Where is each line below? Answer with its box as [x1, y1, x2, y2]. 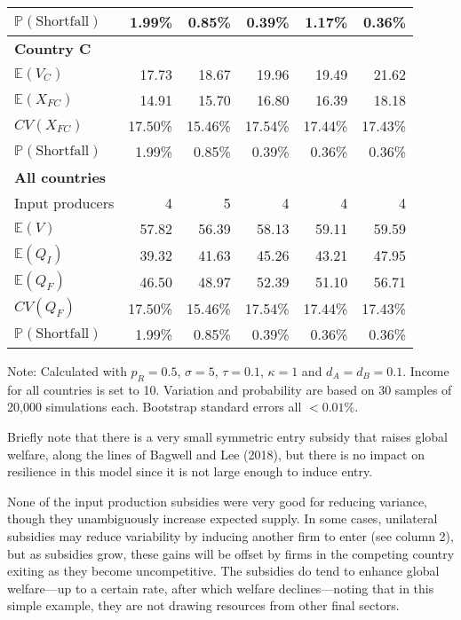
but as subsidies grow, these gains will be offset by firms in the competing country [7, 544, 455, 562]
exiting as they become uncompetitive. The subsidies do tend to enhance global [7, 561, 440, 580]
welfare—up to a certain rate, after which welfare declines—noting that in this [7, 578, 434, 597]
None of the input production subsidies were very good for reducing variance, [7, 491, 428, 510]
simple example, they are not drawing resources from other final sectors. [7, 596, 400, 615]
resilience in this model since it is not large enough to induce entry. [7, 462, 373, 481]
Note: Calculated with [7, 362, 127, 380]
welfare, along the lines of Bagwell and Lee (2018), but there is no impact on [7, 444, 425, 463]
